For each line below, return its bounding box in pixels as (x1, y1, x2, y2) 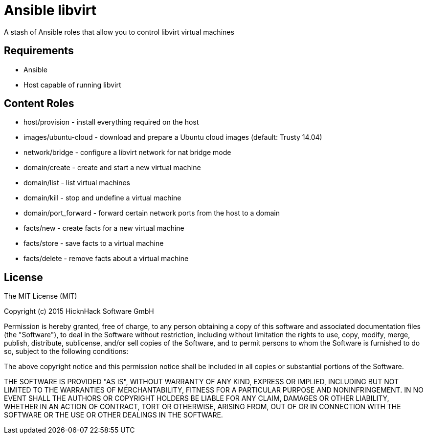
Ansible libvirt (4, 2, 97, 19)
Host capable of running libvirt (23, 80, 121, 89)
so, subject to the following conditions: (4, 347, 129, 356)
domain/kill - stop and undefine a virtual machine (23, 194, 181, 202)
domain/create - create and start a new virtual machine (23, 163, 201, 172)
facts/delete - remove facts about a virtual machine (23, 254, 189, 263)
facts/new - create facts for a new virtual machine (23, 224, 184, 233)
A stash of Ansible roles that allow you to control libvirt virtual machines (4, 27, 234, 36)
